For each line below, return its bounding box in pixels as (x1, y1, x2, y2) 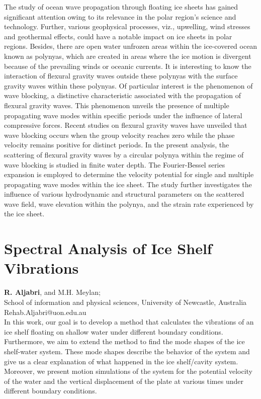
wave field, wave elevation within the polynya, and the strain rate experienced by (4, 198, 254, 209)
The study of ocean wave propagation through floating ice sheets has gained (4, 2, 238, 12)
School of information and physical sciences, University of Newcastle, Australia (4, 296, 247, 307)
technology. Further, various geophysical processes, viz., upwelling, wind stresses (4, 21, 250, 32)
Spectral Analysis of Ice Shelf (4, 238, 212, 259)
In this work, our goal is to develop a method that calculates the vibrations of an (4, 316, 254, 327)
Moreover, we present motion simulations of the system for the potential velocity (4, 366, 253, 376)
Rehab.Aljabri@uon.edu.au (4, 306, 86, 317)
